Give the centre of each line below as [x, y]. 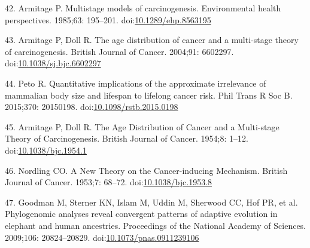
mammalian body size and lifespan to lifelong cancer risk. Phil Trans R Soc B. [149, 95]
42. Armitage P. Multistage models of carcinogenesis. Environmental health [143, 8]
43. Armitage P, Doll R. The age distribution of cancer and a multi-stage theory [152, 40]
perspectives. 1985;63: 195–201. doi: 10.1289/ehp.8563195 [108, 19]
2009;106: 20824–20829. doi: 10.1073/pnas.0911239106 [102, 237]
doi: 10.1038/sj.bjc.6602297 [53, 63]
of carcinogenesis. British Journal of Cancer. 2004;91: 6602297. [119, 51]
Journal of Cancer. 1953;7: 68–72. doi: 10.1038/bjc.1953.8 [109, 182]
